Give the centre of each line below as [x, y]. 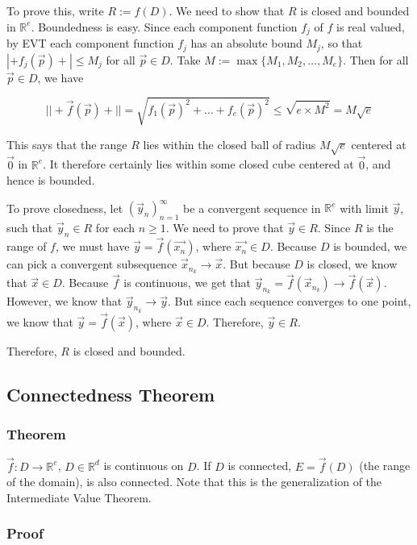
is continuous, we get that [187, 283]
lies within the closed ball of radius [229, 144]
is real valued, [371, 26]
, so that [342, 43]
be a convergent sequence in [252, 208]
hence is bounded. [51, 180]
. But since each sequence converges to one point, [289, 301]
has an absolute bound [246, 43]
